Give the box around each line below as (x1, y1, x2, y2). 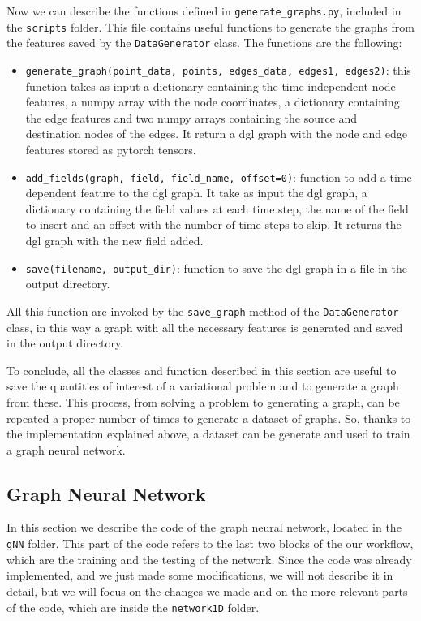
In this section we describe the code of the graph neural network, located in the (6, 519, 402, 536)
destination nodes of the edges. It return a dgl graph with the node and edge (25, 125, 407, 142)
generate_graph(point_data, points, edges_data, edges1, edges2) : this (25, 61, 411, 78)
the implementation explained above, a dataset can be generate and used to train (6, 425, 410, 442)
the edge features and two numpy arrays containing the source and (25, 109, 358, 126)
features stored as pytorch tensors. (25, 141, 196, 157)
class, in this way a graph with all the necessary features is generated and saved (6, 318, 403, 335)
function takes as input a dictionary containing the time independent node (25, 77, 396, 94)
